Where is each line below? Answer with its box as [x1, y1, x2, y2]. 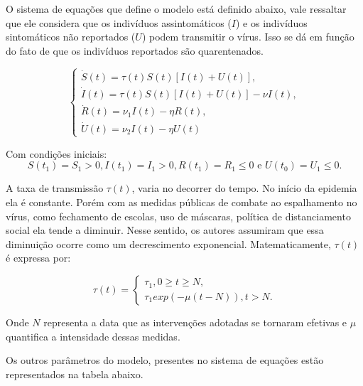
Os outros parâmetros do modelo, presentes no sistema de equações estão [6, 353, 324, 368]
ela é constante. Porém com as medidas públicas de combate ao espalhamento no [6, 195, 357, 210]
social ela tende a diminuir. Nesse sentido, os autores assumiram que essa [6, 223, 324, 237]
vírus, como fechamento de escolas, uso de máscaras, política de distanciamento [6, 208, 351, 223]
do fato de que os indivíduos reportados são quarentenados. [6, 43, 264, 58]
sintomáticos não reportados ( [6, 29, 136, 44]
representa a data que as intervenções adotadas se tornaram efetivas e [43, 315, 347, 330]
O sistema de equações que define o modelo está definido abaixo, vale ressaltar [6, 1, 347, 16]
